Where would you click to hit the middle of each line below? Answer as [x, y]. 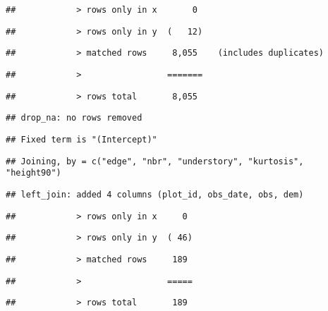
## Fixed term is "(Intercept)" [81, 139]
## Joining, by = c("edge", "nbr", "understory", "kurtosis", [155, 161]
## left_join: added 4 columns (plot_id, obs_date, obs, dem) [155, 194]
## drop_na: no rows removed [74, 118]
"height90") [34, 173]
